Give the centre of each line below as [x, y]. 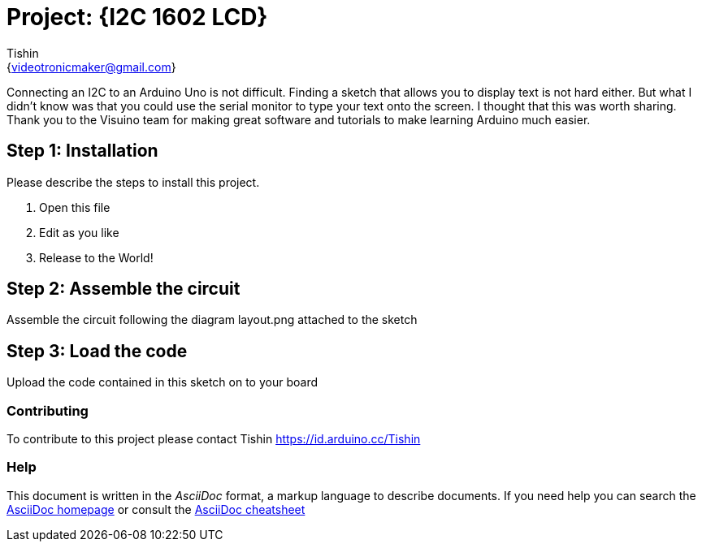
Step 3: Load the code [97, 351]
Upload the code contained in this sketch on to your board [162, 382]
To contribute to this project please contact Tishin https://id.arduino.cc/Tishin [214, 439]
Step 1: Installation [82, 151]
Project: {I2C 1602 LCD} [137, 17]
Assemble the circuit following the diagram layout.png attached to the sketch [212, 320]
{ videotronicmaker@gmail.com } [91, 67]
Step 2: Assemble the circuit [123, 289]
